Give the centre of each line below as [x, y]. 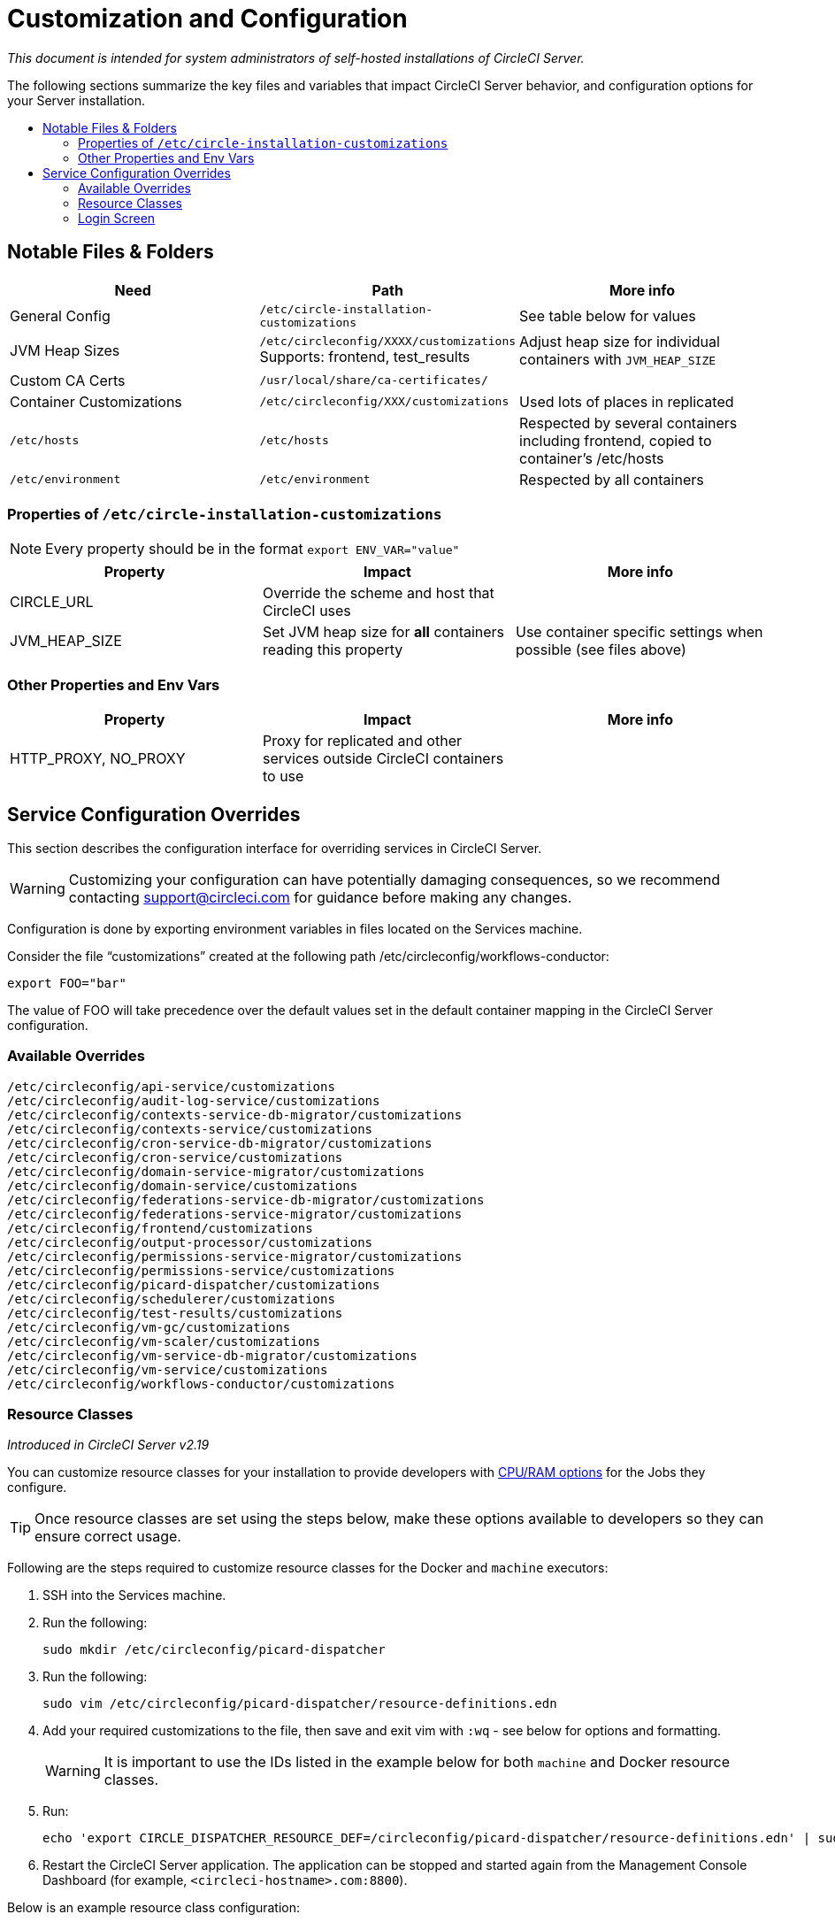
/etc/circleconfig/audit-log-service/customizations [194, 1100]
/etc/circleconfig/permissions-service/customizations [201, 1270]
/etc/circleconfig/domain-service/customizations [183, 1185]
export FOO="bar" [67, 983]
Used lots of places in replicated [627, 401]
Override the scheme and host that [378, 593]
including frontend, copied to [616, 440]
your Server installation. [76, 100]
